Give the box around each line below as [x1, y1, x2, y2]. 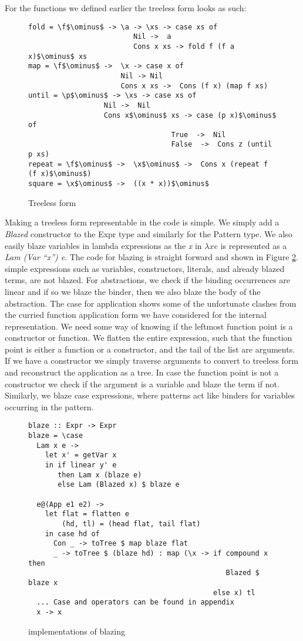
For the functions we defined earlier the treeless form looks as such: [5, 2, 247, 14]
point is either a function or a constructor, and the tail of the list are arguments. [5, 343, 295, 355]
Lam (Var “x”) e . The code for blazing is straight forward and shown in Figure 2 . [5, 251, 298, 263]
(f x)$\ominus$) [28, 170, 92, 178]
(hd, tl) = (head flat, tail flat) [62, 520, 201, 528]
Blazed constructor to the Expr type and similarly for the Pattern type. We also [5, 227, 292, 240]
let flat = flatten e [45, 510, 129, 519]
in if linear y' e [45, 461, 117, 470]
